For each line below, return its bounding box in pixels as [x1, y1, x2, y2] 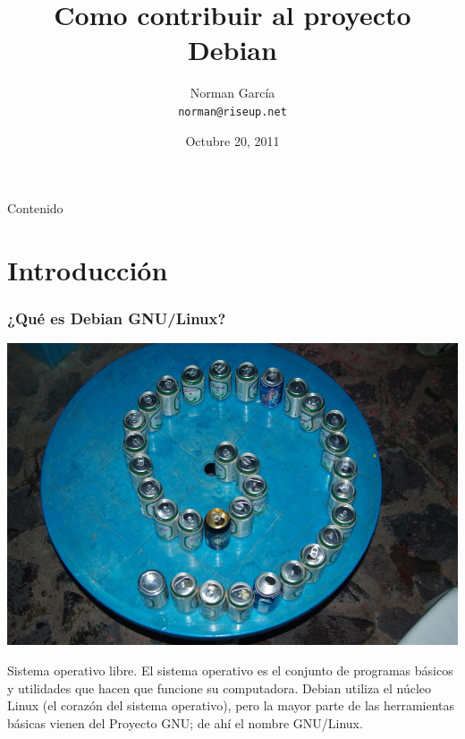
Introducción [7, 251, 168, 288]
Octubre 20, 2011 [185, 131, 280, 150]
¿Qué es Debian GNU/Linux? [7, 307, 226, 330]
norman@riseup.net [178, 105, 287, 118]
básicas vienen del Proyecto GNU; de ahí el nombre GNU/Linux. [7, 713, 363, 732]
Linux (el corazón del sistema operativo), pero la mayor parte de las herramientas [7, 696, 455, 715]
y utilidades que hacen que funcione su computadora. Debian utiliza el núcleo [7, 678, 432, 697]
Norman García [190, 83, 275, 102]
